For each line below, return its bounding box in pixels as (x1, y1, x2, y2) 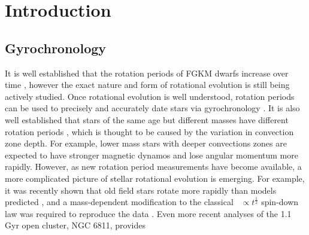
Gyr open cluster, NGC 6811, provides (5, 219, 146, 231)
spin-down (261, 196, 299, 208)
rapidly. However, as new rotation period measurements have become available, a (5, 160, 302, 173)
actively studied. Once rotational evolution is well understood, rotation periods (5, 90, 295, 102)
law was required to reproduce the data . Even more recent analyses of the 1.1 (5, 207, 292, 219)
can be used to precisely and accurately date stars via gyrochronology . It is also (5, 102, 300, 114)
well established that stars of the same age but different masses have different (5, 113, 289, 126)
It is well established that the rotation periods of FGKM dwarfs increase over (5, 66, 289, 79)
